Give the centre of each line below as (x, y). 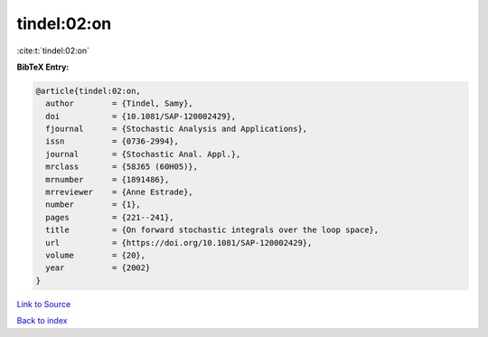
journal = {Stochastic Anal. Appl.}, (143, 154)
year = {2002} (98, 268)
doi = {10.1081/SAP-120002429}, (141, 116)
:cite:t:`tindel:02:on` (53, 51)
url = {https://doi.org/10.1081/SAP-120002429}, (179, 243)
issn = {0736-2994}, (113, 141)
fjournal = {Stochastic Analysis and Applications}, (177, 129)
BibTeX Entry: (43, 67)
